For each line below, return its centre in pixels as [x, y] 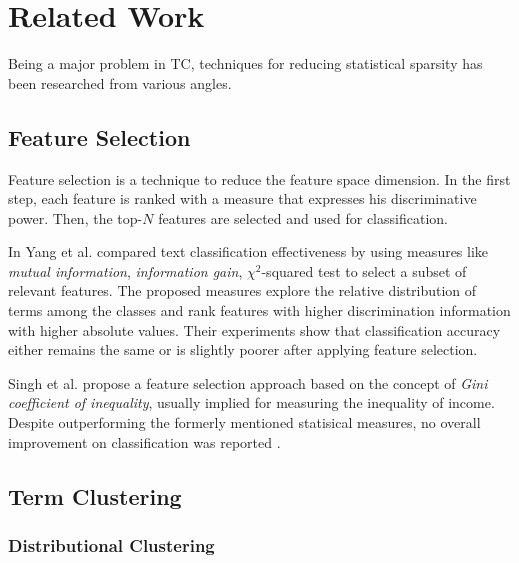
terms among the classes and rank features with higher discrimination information [259, 310]
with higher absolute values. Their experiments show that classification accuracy [254, 329]
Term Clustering [95, 495]
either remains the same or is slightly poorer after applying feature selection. [243, 349]
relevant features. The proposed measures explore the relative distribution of [242, 290]
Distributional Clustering [111, 544]
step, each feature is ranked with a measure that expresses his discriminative [242, 198]
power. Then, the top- [75, 217]
